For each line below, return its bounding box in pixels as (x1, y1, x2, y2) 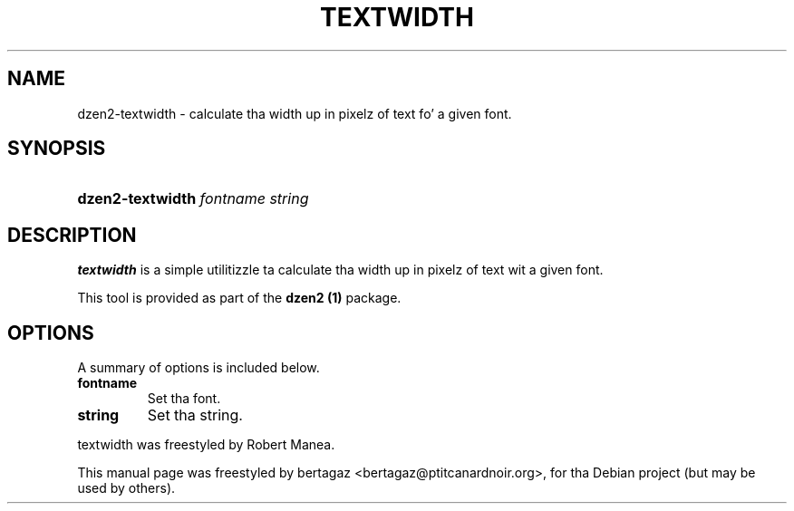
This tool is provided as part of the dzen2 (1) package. (77, 290, 402, 306)
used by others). (77, 480, 176, 497)
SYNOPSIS (7, 137, 106, 160)
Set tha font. (147, 390, 221, 407)
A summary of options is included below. (77, 360, 320, 376)
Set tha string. (147, 406, 243, 425)
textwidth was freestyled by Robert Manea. (77, 437, 335, 453)
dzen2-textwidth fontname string (77, 189, 309, 208)
